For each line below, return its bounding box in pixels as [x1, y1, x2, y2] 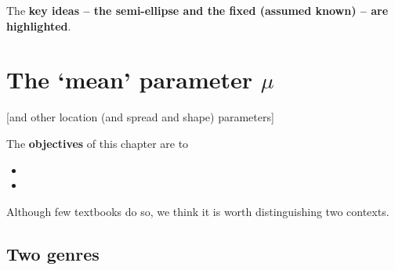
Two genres [6, 241, 100, 265]
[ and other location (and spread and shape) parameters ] [6, 109, 274, 125]
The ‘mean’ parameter [6, 63, 253, 95]
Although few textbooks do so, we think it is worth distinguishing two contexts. [6, 203, 390, 219]
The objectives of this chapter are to [6, 135, 189, 151]
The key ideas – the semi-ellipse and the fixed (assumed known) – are [6, 2, 389, 18]
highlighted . [6, 17, 71, 34]
